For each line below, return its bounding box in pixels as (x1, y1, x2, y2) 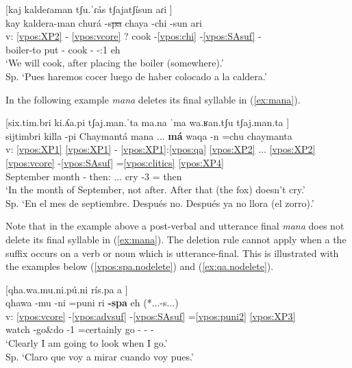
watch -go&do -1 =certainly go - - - (5, 322, 154, 336)
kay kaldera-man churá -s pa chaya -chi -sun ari (5, 15, 202, 29)
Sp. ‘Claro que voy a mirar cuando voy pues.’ (5, 349, 194, 363)
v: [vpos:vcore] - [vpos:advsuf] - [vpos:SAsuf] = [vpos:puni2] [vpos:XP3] (5, 308, 296, 323)
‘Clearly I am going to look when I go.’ (5, 336, 168, 350)
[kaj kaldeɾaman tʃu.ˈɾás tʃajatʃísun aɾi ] (5, 2, 173, 16)
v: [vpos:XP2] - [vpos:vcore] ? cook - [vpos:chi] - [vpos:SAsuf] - (5, 29, 262, 43)
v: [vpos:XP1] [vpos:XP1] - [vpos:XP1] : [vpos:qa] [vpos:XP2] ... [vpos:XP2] (5, 142, 316, 156)
